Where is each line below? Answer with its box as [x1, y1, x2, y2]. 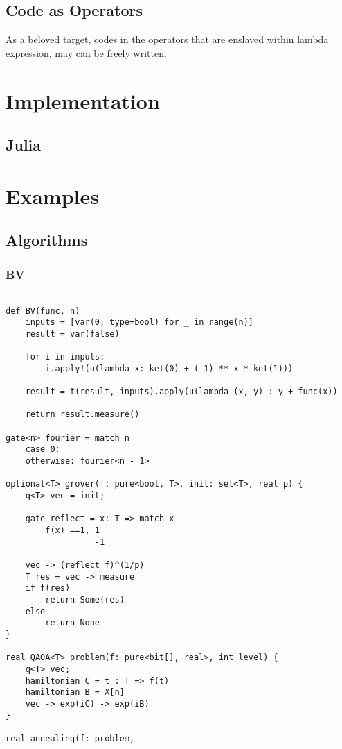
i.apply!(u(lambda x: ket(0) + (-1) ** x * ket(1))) [45, 363, 294, 373]
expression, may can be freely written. [6, 45, 167, 60]
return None [45, 618, 100, 628]
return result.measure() [25, 410, 140, 420]
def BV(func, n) [6, 305, 80, 316]
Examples [6, 181, 99, 210]
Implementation [6, 86, 160, 115]
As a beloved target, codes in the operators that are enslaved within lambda [6, 32, 329, 47]
